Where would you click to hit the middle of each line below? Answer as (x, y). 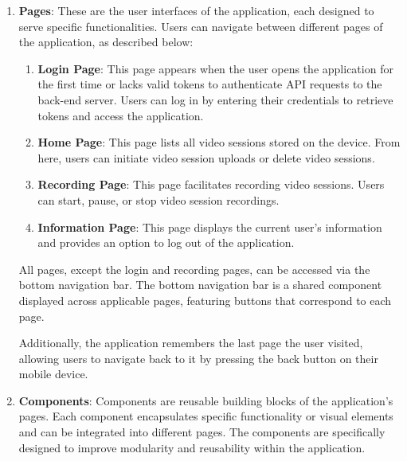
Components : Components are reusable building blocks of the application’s (206, 400)
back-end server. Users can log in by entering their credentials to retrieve (215, 99)
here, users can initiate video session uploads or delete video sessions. (206, 157)
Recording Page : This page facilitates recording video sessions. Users (211, 184)
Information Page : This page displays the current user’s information (210, 227)
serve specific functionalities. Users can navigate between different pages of (201, 26)
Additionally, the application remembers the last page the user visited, (191, 343)
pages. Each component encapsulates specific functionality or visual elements (206, 416)
